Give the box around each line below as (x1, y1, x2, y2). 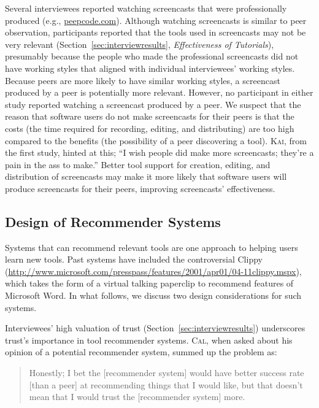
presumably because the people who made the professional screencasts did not (5, 50, 299, 63)
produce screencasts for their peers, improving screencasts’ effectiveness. (5, 182, 275, 194)
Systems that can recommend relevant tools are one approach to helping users (5, 241, 298, 253)
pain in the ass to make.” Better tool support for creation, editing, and (5, 158, 271, 171)
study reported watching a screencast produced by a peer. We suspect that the (5, 98, 301, 110)
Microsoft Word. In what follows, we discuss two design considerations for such (5, 289, 302, 302)
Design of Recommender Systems (5, 212, 221, 231)
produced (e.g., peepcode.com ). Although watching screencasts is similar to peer (5, 13, 307, 26)
